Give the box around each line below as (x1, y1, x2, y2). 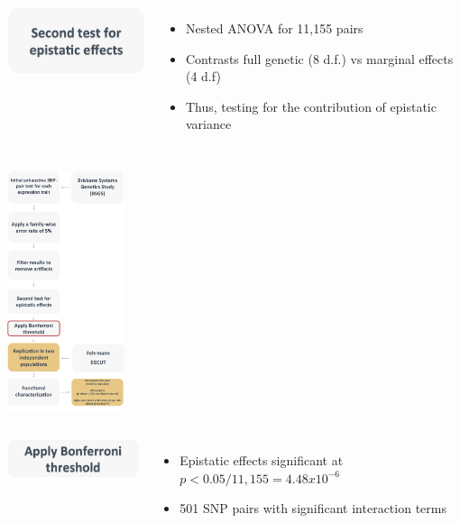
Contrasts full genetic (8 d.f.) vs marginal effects (185, 49, 454, 68)
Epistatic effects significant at (179, 451, 344, 470)
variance (185, 115, 232, 133)
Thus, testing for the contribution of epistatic (185, 96, 437, 115)
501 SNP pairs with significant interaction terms (179, 499, 446, 518)
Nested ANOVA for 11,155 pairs (185, 19, 363, 37)
